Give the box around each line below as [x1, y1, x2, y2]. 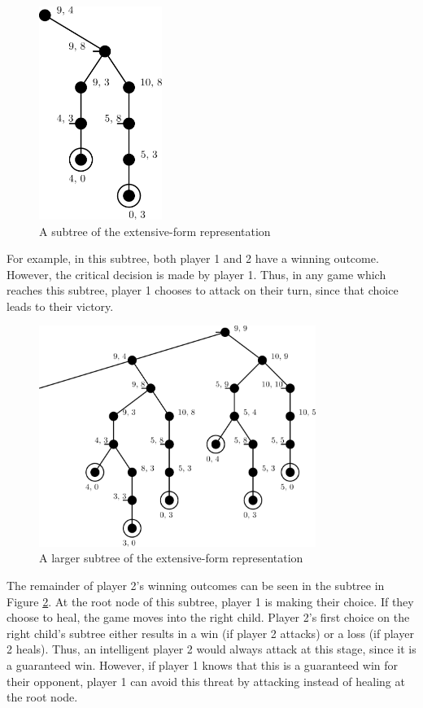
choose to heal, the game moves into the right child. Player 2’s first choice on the [7, 609, 410, 626]
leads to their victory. [7, 297, 114, 314]
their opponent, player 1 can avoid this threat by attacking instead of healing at [7, 672, 405, 689]
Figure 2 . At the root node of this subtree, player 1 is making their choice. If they [7, 592, 414, 610]
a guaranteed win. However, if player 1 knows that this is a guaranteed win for [7, 656, 399, 673]
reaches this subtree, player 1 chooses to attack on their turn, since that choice [7, 282, 399, 299]
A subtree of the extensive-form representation [39, 222, 271, 239]
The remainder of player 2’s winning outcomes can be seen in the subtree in [7, 576, 385, 593]
